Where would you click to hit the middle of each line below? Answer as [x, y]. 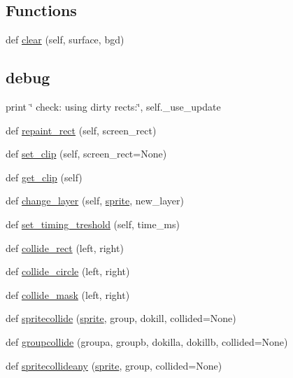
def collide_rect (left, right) [65, 247]
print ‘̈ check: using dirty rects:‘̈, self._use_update [113, 106]
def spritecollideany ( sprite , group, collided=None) [114, 365]
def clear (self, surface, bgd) [65, 40]
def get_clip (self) [44, 177]
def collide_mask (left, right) [68, 294]
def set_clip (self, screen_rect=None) [86, 154]
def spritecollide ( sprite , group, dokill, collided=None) [121, 318]
